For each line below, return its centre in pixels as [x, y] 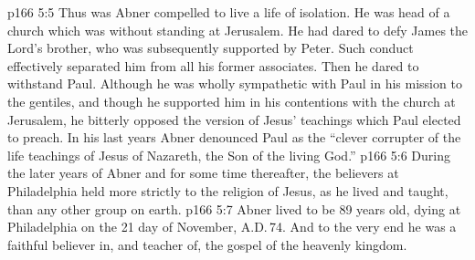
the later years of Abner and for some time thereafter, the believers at [203, 173]
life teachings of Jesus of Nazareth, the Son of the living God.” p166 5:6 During [229, 155]
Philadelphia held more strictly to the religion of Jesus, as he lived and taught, [228, 190]
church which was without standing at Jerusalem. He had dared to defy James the [238, 30]
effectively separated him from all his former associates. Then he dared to [213, 65]
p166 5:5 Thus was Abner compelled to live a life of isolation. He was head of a [229, 12]
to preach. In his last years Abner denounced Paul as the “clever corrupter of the [234, 137]
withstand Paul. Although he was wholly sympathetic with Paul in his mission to [235, 83]
